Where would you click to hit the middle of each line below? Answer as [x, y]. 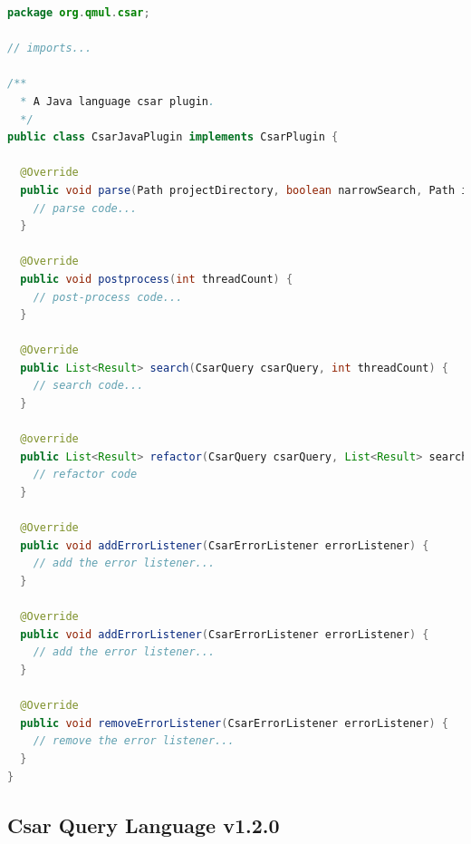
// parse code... [85, 208]
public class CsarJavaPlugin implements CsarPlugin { [173, 137]
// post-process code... [108, 297]
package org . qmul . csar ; [79, 13]
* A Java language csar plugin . [118, 101]
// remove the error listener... [134, 741]
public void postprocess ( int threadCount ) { [157, 279]
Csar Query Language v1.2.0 [144, 825]
